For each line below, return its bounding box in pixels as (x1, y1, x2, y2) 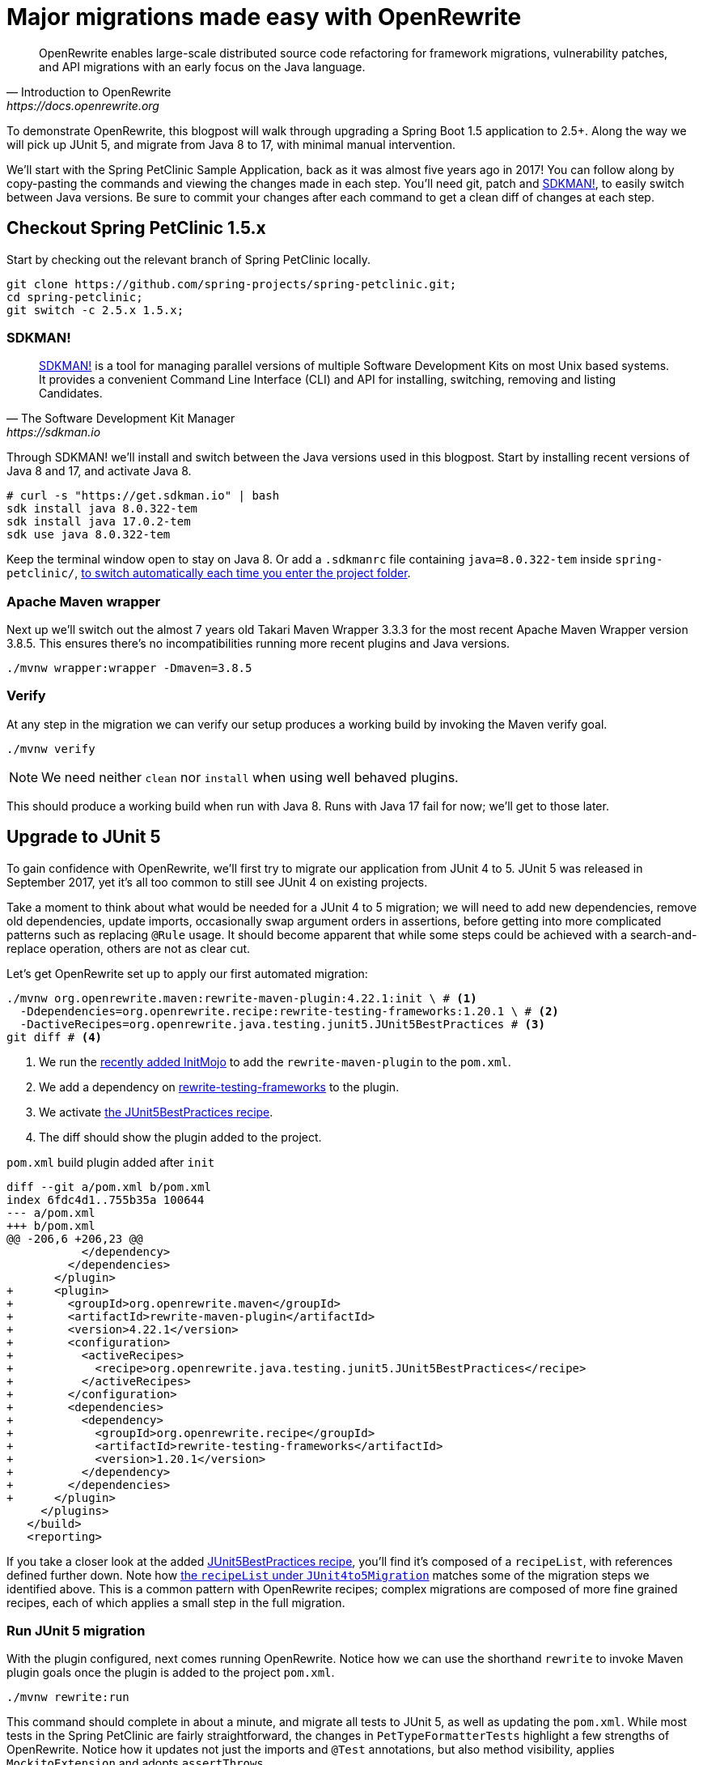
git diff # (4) (6, 1030, 103, 1044)
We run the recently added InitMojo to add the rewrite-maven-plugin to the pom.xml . (39, 1054, 511, 1069)
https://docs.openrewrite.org (6, 98, 159, 113)
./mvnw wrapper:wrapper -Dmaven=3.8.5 (6, 661, 252, 675)
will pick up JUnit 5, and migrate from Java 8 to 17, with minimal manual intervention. (6, 137, 455, 151)
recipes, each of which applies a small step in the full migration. (6, 1595, 345, 1610)
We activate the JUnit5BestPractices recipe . (39, 1104, 273, 1119)
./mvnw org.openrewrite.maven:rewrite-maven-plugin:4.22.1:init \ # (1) (6, 991, 477, 1005)
